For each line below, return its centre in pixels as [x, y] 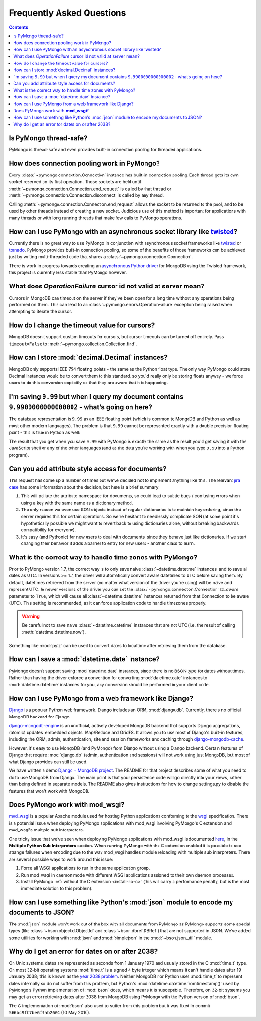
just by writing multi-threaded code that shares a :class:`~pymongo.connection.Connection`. [101, 256]
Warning [31, 616]
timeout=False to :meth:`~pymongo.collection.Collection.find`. [73, 344]
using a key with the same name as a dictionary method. [77, 503]
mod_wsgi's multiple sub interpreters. [46, 830]
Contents [19, 27]
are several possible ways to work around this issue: [61, 859]
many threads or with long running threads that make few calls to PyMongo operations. [96, 218]
